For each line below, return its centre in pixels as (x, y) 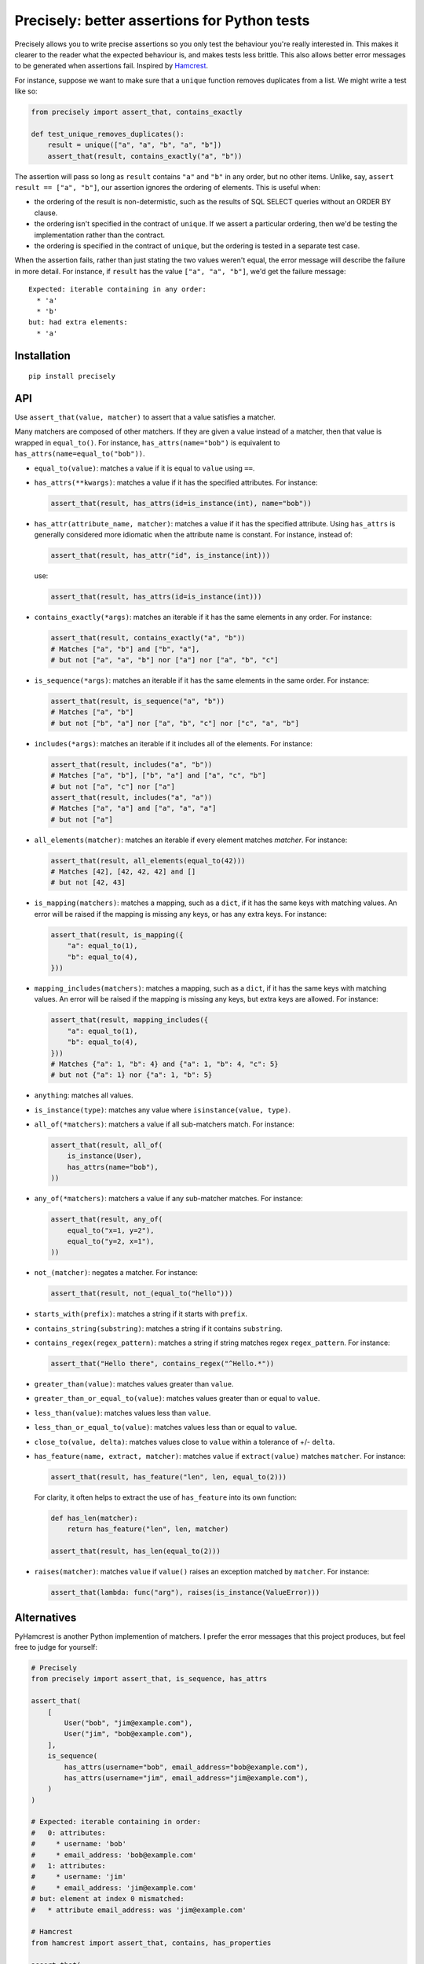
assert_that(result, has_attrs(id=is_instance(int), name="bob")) (181, 503)
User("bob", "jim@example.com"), (128, 1723)
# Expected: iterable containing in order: (116, 1822)
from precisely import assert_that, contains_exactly (137, 112)
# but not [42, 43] (88, 883)
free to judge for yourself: (56, 1647)
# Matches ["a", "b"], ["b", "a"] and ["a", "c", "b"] (158, 775)
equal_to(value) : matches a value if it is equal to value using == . (144, 468)
